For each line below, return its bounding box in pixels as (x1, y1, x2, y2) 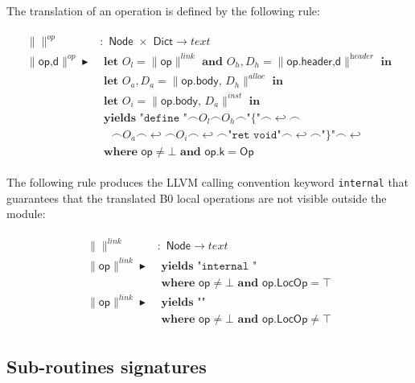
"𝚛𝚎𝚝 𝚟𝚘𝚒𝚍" (228, 129, 281, 141)
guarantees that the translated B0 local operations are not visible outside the (6, 189, 387, 206)
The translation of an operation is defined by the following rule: (6, 2, 320, 19)
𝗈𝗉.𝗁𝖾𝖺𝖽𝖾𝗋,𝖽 (286, 56, 342, 68)
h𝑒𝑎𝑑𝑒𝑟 (350, 52, 374, 61)
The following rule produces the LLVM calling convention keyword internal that (6, 173, 409, 190)
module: (6, 205, 46, 222)
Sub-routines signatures (6, 353, 207, 378)
